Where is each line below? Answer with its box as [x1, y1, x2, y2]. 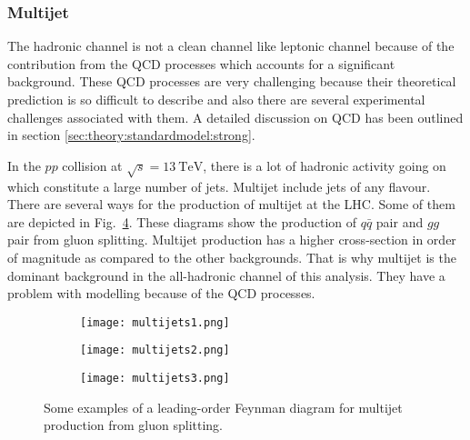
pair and [375, 212, 424, 231]
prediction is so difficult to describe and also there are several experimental [7, 90, 425, 108]
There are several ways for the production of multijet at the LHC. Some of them [7, 195, 455, 214]
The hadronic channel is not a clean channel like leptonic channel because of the [7, 36, 455, 55]
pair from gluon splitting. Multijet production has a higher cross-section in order [7, 230, 456, 249]
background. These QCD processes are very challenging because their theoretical [7, 72, 456, 91]
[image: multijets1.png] [80, 315, 230, 329]
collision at [62, 155, 123, 175]
